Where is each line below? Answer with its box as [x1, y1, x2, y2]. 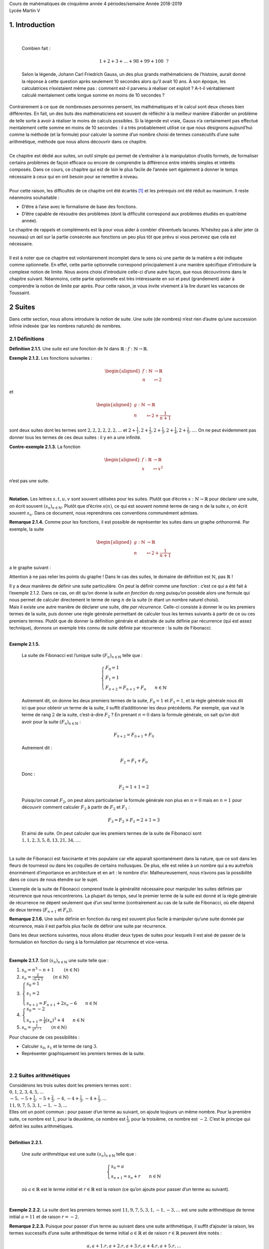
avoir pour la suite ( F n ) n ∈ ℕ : [21, 718, 81, 726]
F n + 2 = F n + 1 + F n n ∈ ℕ [105, 684, 167, 691]
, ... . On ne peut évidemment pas [189, 427, 257, 433]
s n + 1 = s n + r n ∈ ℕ [111, 1173, 161, 1180]
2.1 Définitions [9, 335, 45, 342]
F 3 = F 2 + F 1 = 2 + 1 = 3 [108, 817, 160, 824]
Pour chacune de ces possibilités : [9, 1034, 80, 1040]
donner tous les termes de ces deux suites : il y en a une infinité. [9, 435, 141, 441]
